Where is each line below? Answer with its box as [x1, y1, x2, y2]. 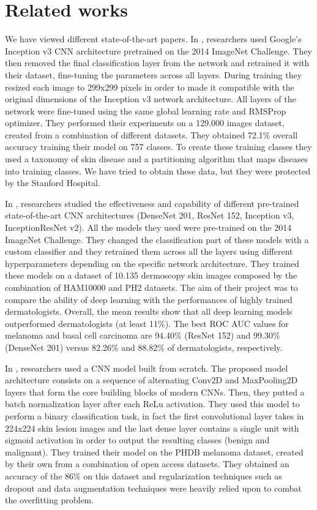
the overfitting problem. [5, 493, 94, 506]
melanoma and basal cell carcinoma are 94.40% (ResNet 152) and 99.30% [5, 329, 280, 342]
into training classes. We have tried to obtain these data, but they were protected [5, 164, 310, 177]
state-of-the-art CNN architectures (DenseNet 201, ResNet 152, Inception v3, [5, 209, 294, 222]
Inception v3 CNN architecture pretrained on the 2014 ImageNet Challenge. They [5, 44, 312, 57]
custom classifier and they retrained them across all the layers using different [5, 245, 293, 258]
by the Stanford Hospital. [5, 176, 100, 189]
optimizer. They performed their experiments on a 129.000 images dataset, [5, 116, 285, 129]
